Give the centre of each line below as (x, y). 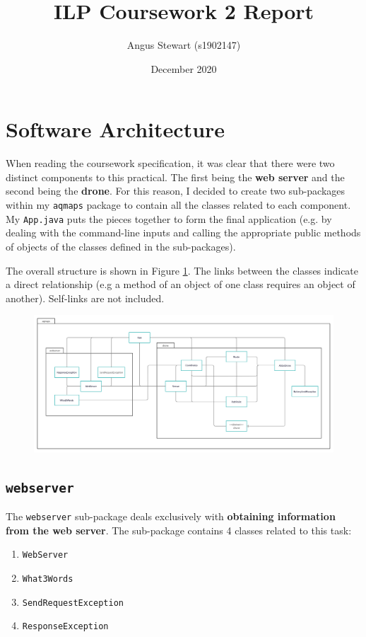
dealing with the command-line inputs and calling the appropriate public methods (183, 233)
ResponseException (65, 627)
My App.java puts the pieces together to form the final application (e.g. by (169, 218)
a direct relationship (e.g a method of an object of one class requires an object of (181, 284)
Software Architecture (116, 129)
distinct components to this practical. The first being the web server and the (175, 177)
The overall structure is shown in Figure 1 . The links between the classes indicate (182, 270)
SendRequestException (73, 603)
